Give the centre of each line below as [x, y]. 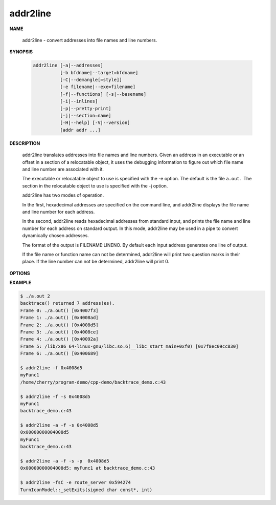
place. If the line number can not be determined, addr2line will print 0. [96, 262]
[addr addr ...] [80, 130]
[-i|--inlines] [79, 101]
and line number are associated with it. [63, 169]
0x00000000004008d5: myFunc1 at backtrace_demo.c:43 [88, 468]
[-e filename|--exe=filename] [97, 87]
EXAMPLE [20, 283]
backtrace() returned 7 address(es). [67, 303]
